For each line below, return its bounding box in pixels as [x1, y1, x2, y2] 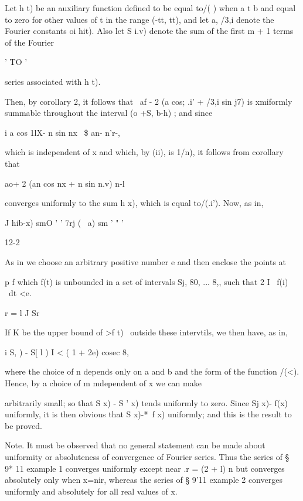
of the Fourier [5, 36, 54, 48]
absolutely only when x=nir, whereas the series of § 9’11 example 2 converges [5, 473, 282, 486]
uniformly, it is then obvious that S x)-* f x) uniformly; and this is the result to [5, 408, 292, 420]
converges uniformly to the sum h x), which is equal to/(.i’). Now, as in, [5, 197, 264, 209]
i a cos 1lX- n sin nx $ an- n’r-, [5, 126, 120, 138]
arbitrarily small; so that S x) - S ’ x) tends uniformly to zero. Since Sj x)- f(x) [5, 396, 288, 409]
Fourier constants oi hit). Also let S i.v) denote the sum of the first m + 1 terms [5, 25, 294, 37]
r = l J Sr [5, 306, 40, 318]
